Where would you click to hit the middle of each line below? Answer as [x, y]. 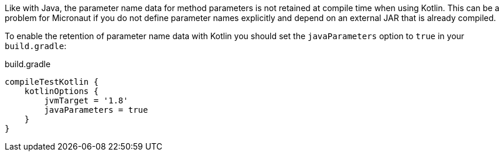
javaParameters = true [96, 110]
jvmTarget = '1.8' [86, 100]
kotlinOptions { [62, 91]
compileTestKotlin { [52, 82]
